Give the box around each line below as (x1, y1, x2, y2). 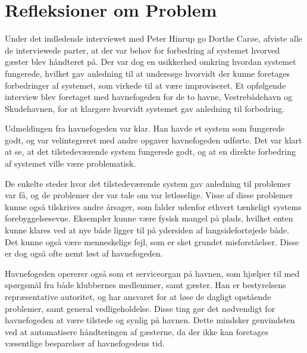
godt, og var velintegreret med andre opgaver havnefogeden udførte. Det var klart (5, 133, 302, 146)
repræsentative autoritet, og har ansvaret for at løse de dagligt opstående (5, 290, 271, 302)
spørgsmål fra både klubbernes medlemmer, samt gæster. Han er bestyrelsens (5, 279, 286, 291)
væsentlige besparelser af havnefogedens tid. (5, 337, 165, 349)
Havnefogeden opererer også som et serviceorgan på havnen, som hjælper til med (5, 267, 300, 279)
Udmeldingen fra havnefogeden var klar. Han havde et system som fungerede (5, 122, 285, 135)
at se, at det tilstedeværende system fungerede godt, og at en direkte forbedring (5, 145, 296, 158)
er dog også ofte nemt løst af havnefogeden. (5, 247, 163, 260)
